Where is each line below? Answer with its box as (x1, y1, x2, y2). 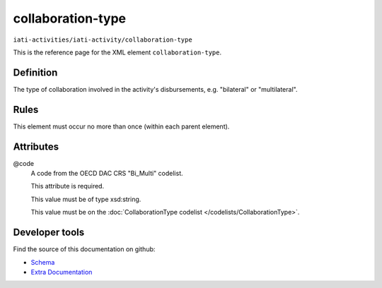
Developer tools (13, 227, 85, 239)
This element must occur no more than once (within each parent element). (13, 122, 230, 131)
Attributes (13, 140, 59, 152)
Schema (30, 258, 55, 266)
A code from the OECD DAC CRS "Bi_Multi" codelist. (30, 169, 183, 178)
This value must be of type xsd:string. (30, 195, 141, 203)
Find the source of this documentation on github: (13, 245, 156, 253)
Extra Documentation (30, 268, 93, 276)
